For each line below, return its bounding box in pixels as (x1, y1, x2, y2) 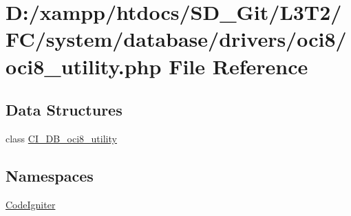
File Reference (169, 52, 308, 80)
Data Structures (6, 99, 123, 120)
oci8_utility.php (6, 52, 162, 80)
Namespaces (6, 164, 94, 186)
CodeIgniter (6, 197, 56, 211)
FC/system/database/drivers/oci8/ (6, 25, 347, 53)
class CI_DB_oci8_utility (6, 131, 117, 145)
